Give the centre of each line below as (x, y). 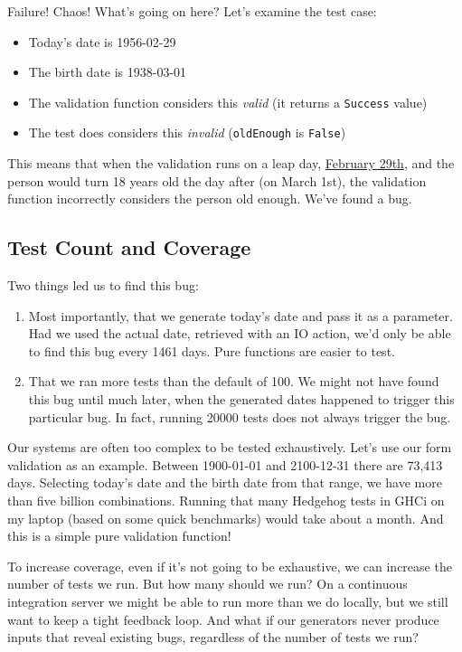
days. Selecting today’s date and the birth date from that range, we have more (225, 482)
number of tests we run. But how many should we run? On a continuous (207, 584)
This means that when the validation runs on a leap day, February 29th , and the (231, 163)
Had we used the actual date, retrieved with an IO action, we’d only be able (240, 333)
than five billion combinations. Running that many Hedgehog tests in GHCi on (226, 501)
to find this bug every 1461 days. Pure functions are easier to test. (212, 350)
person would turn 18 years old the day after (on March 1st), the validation (217, 180)
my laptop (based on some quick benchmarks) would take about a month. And (226, 518)
